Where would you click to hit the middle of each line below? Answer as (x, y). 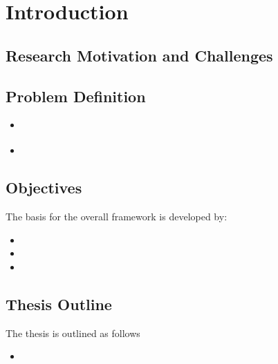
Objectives (44, 188)
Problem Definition (76, 96)
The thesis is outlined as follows (73, 333)
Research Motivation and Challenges (139, 55)
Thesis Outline (59, 304)
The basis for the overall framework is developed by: (117, 217)
